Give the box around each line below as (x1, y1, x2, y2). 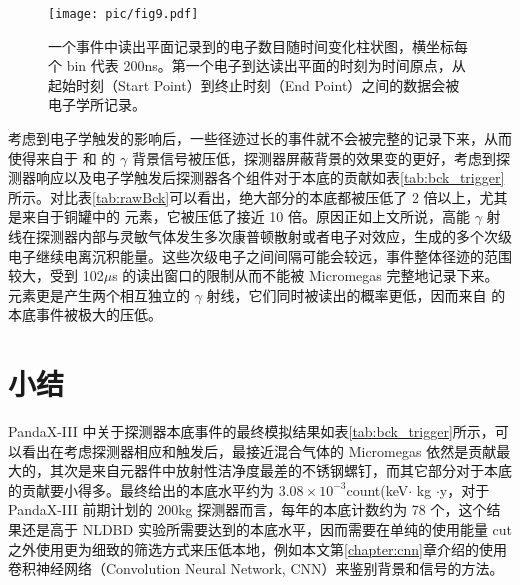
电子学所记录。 (48, 94, 146, 115)
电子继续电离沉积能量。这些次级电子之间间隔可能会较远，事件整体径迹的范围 (8, 245, 512, 266)
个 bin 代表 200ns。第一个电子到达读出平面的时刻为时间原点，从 (48, 55, 466, 76)
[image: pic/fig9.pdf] (48, 7, 199, 21)
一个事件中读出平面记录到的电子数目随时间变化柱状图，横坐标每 (48, 35, 468, 56)
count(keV (346, 479, 409, 500)
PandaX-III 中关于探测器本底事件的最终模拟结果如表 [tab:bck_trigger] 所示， (8, 421, 495, 442)
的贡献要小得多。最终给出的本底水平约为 (8, 479, 274, 500)
